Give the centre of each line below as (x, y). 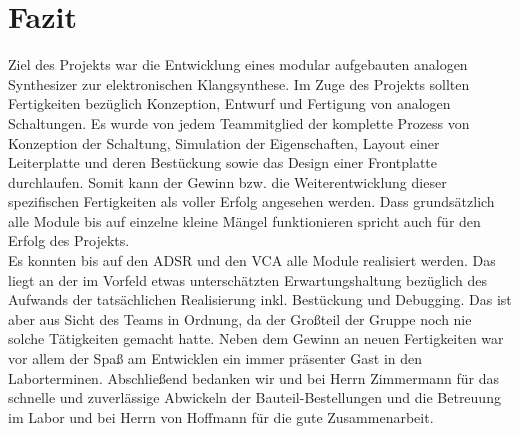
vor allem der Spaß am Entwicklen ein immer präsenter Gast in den (215, 358)
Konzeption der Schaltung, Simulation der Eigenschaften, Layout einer (224, 142)
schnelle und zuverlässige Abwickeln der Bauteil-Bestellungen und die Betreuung (254, 397)
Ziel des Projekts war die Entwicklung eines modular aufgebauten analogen (238, 64)
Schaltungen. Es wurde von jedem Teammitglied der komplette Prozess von (239, 122)
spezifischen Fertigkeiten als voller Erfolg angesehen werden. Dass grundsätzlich (251, 201)
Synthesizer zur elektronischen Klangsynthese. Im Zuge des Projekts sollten (239, 83)
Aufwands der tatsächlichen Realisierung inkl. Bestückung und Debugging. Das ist (260, 299)
